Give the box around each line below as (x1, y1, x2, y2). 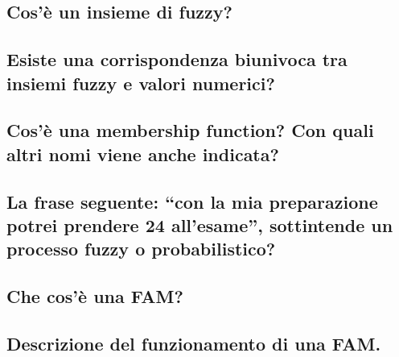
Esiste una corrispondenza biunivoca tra (6, 47, 348, 72)
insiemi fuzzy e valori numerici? (6, 70, 275, 95)
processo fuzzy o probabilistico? (6, 236, 276, 261)
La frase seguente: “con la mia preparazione (6, 189, 378, 214)
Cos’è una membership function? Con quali (6, 118, 374, 143)
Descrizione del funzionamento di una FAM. (6, 330, 381, 355)
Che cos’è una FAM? (6, 284, 183, 309)
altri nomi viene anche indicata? (6, 141, 279, 166)
